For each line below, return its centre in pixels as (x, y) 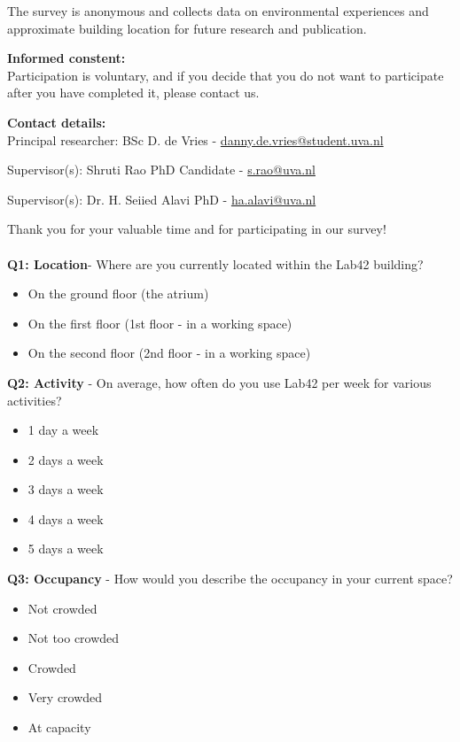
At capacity (59, 727)
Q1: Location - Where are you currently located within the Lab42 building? (215, 263)
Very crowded (65, 697)
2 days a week (66, 459)
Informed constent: (66, 58)
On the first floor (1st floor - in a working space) (160, 323)
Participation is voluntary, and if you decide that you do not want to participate (226, 75)
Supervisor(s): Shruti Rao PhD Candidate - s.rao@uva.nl (161, 170)
